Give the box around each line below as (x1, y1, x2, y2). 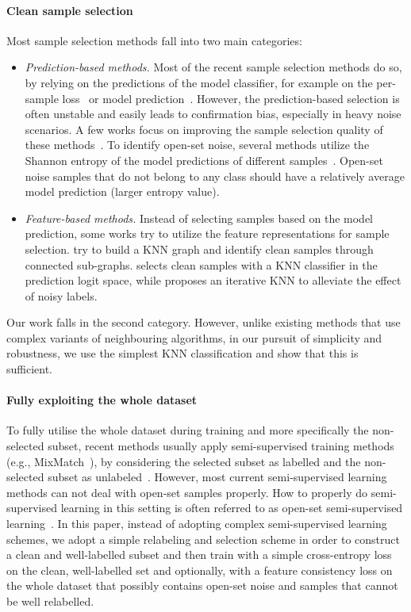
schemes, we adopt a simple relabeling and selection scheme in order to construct (6, 530, 400, 547)
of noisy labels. (25, 287, 98, 304)
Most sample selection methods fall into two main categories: (6, 32, 302, 48)
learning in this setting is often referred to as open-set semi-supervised (60, 499, 403, 516)
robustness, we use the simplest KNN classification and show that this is (6, 345, 359, 361)
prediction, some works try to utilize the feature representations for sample (25, 225, 390, 242)
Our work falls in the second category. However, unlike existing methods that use (6, 314, 401, 331)
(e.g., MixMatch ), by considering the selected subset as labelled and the (6, 453, 361, 469)
